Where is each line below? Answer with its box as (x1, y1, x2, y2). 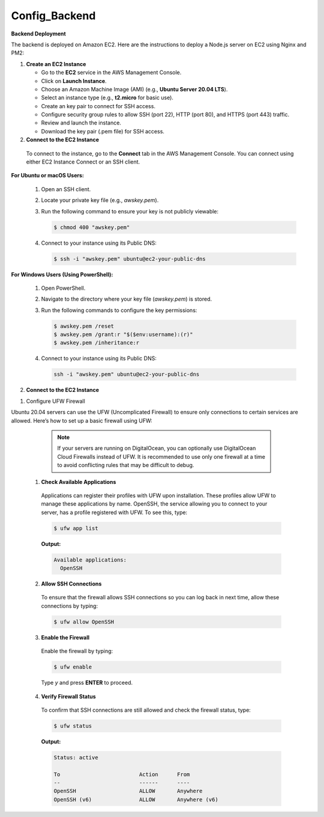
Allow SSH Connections (41, 580, 102, 587)
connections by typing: (41, 602, 98, 610)
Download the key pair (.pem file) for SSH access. (41, 127, 165, 135)
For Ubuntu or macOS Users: (11, 172, 84, 179)
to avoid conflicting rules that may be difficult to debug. (57, 462, 194, 469)
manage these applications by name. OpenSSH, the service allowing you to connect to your (41, 500, 268, 507)
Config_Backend (11, 9, 96, 22)
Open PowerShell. (41, 284, 86, 292)
